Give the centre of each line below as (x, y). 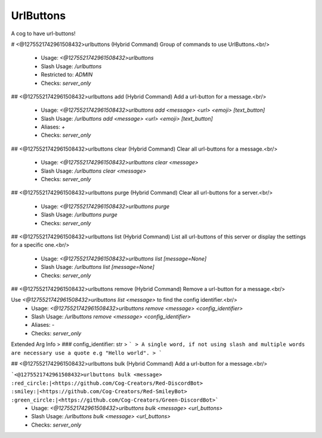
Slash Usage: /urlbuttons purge (79, 215)
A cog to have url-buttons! (43, 33)
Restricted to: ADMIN (67, 75)
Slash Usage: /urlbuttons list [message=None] (98, 267)
